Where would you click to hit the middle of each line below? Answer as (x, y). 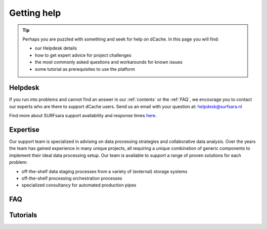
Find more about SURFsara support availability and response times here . (83, 116)
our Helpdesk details (56, 48)
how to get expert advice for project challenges (83, 55)
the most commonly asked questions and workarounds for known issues (109, 62)
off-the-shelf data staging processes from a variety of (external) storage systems (104, 171)
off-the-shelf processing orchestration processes (72, 179)
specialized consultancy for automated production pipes (79, 185)
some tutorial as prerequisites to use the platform (85, 69)
